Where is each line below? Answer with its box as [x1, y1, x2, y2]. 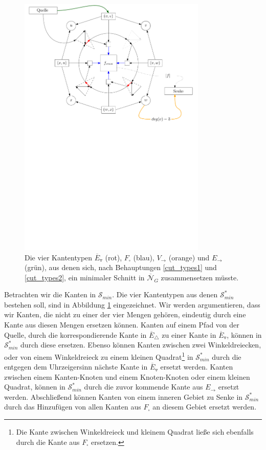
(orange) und [168, 252, 210, 262]
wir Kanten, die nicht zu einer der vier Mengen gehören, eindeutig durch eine [4, 309, 246, 320]
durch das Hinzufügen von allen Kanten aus [4, 401, 141, 412]
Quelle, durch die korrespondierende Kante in [4, 329, 147, 340]
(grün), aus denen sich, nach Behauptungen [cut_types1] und [25, 262, 217, 273]
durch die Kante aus [16, 436, 80, 447]
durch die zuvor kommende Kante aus [84, 381, 203, 392]
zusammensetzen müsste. [161, 272, 239, 282]
